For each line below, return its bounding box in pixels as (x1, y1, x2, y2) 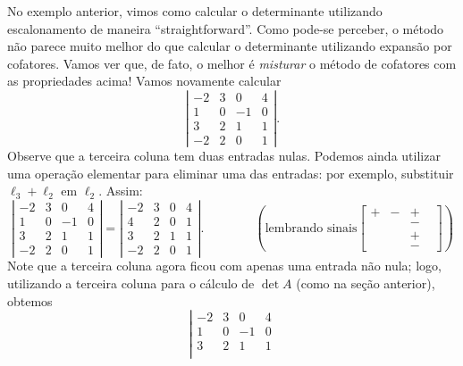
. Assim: (98, 181, 143, 200)
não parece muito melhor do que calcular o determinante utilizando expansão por (7, 37, 452, 55)
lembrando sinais (265, 221, 358, 235)
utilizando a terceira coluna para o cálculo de (7, 273, 255, 292)
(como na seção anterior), (296, 273, 435, 292)
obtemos (7, 291, 53, 310)
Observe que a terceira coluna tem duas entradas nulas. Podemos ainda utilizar (7, 146, 441, 165)
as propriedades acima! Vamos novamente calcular (7, 71, 282, 90)
